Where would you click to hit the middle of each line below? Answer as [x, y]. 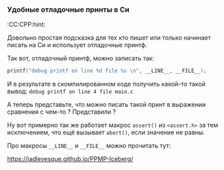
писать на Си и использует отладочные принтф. [77, 45]
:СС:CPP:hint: [26, 25]
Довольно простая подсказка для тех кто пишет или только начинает [109, 38]
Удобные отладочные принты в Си [69, 10]
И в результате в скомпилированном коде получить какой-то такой [106, 84]
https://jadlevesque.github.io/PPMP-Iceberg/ [70, 159]
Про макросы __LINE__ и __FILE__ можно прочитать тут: [89, 146]
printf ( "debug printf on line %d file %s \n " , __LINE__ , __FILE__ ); [107, 71]
